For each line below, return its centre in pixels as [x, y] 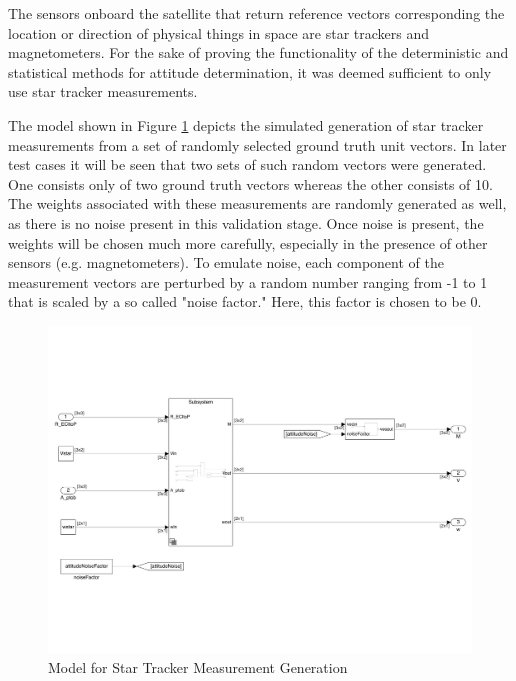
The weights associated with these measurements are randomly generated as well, [257, 203]
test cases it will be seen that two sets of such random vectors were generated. [247, 164]
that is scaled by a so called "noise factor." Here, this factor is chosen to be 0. [245, 301]
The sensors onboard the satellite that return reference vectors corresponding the [256, 13]
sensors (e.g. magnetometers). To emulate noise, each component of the [226, 262]
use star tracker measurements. [103, 91]
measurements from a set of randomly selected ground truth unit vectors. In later [257, 144]
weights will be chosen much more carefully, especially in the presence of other [248, 242]
